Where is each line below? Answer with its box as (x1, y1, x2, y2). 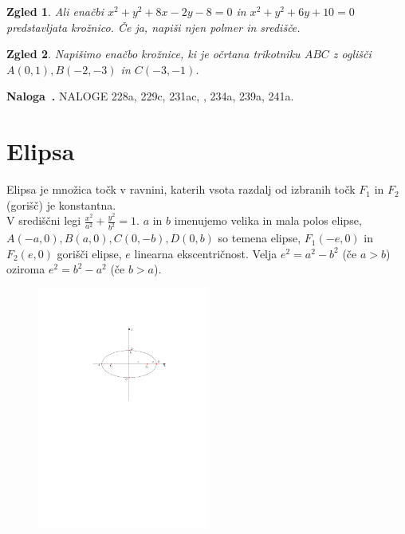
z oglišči (332, 45, 372, 62)
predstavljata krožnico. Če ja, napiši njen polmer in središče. (6, 18, 301, 35)
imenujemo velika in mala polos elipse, (174, 212, 362, 229)
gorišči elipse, (57, 245, 122, 261)
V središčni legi (6, 212, 81, 229)
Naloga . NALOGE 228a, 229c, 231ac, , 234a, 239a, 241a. (6, 88, 294, 104)
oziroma (6, 261, 45, 277)
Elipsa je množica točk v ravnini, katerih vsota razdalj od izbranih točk (6, 181, 356, 198)
